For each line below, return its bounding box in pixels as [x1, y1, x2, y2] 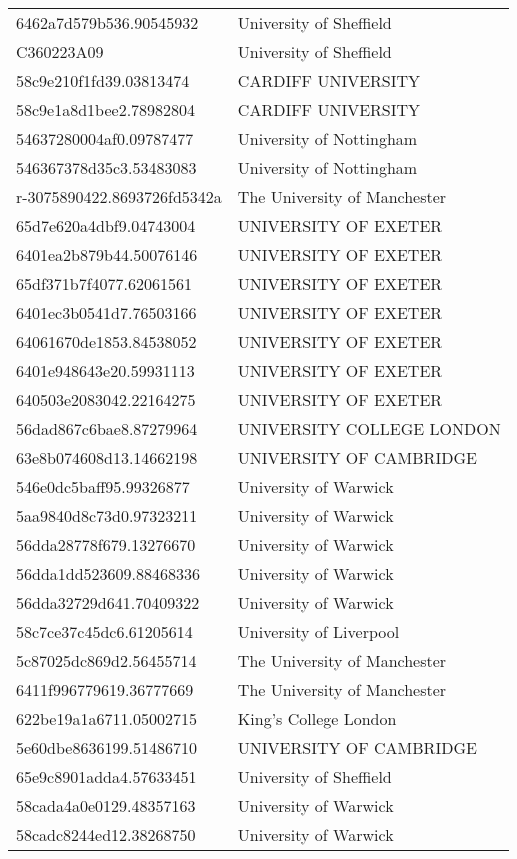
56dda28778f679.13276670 [16, 533, 196, 556]
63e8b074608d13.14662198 [16, 446, 198, 469]
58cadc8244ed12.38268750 [16, 823, 196, 846]
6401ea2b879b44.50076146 [16, 243, 198, 266]
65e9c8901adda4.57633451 [16, 765, 197, 788]
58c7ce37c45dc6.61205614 [16, 620, 193, 643]
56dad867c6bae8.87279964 [16, 417, 198, 440]
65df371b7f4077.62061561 [16, 272, 193, 295]
